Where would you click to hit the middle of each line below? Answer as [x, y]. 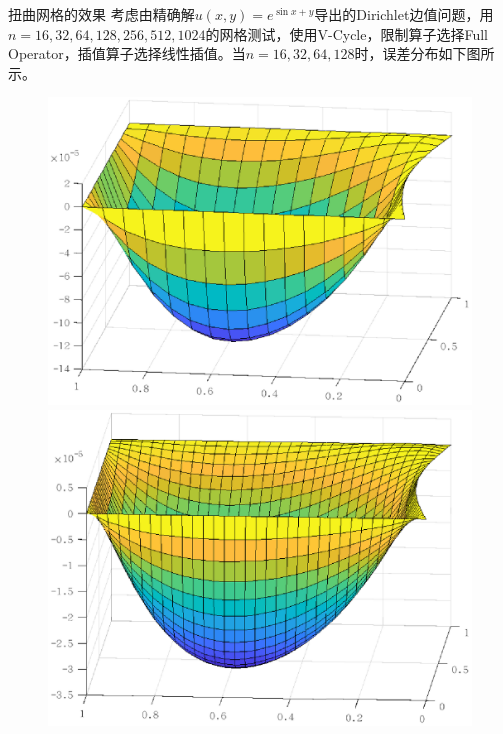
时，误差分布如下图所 [424, 53]
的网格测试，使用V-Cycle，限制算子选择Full [347, 33]
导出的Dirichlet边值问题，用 [404, 14]
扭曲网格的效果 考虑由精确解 [101, 14]
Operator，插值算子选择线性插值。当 [127, 53]
